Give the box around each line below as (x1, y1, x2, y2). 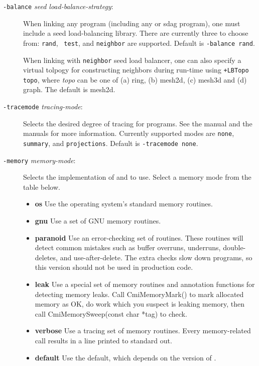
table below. (23, 181, 60, 192)
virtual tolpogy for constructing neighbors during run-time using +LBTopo (23, 64, 249, 75)
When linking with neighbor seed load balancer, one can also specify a (23, 54, 241, 65)
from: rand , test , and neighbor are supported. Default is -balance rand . (23, 37, 255, 48)
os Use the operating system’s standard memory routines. (35, 198, 213, 209)
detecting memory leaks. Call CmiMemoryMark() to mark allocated (35, 288, 244, 299)
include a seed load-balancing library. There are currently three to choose (23, 28, 248, 38)
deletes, (35, 252, 58, 262)
